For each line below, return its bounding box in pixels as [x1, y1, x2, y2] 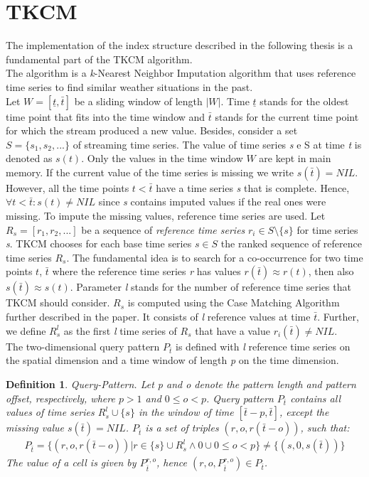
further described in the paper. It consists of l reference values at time [6, 309, 311, 324]
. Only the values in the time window [81, 151, 243, 166]
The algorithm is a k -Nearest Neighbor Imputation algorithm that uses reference [6, 65, 356, 80]
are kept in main [259, 151, 331, 166]
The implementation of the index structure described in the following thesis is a [6, 38, 353, 53]
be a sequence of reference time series [81, 222, 245, 237]
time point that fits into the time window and [6, 109, 205, 124]
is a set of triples [145, 420, 219, 435]
